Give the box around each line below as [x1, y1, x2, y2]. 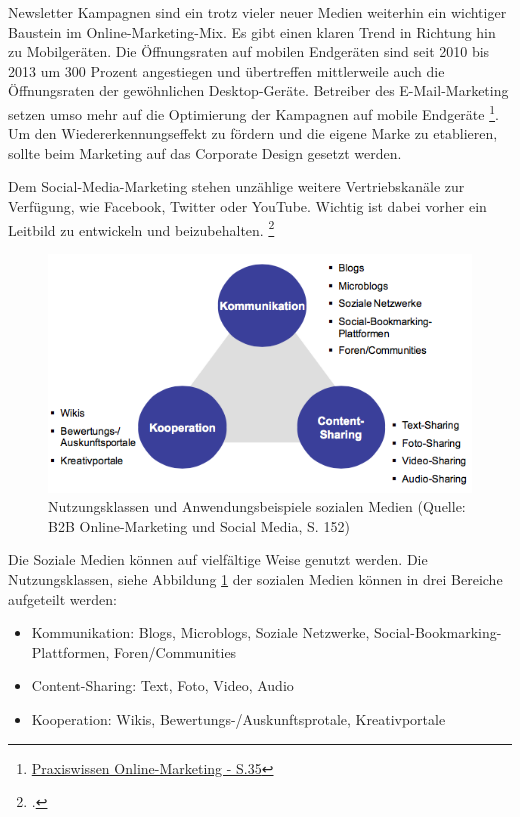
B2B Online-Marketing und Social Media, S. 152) [48, 515, 350, 536]
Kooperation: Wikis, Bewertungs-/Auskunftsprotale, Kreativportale [31, 709, 446, 730]
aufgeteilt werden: [8, 588, 117, 609]
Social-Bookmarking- [374, 622, 502, 643]
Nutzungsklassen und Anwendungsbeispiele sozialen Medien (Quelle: [48, 496, 466, 517]
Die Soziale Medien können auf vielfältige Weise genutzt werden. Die [8, 549, 428, 570]
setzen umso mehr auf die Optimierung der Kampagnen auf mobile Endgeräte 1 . [8, 100, 499, 124]
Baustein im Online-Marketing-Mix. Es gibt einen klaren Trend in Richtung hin [8, 21, 496, 42]
